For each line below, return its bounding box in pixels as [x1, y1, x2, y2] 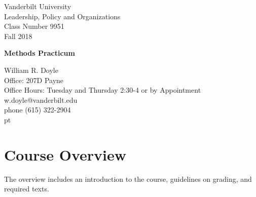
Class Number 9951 [4, 21, 64, 31]
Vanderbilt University [4, 1, 71, 11]
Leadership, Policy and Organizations [4, 11, 121, 21]
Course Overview [4, 144, 126, 165]
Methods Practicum [4, 48, 75, 58]
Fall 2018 [4, 30, 32, 41]
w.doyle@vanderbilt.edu [4, 94, 78, 105]
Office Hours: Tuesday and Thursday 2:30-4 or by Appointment [4, 85, 201, 95]
